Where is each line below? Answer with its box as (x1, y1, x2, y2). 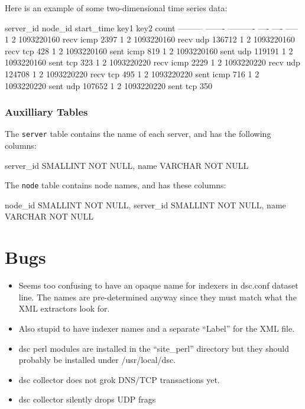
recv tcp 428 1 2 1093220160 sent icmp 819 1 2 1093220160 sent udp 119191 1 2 (5, 44, 293, 57)
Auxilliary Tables (5, 104, 88, 119)
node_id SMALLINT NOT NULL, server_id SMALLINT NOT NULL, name (5, 198, 286, 211)
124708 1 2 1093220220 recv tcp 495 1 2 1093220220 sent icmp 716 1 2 (5, 67, 259, 80)
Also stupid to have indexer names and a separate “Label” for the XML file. (18, 322, 295, 334)
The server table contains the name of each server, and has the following (5, 127, 271, 140)
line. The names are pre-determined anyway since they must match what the (18, 290, 297, 303)
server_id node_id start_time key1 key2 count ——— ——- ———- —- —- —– (5, 21, 298, 34)
